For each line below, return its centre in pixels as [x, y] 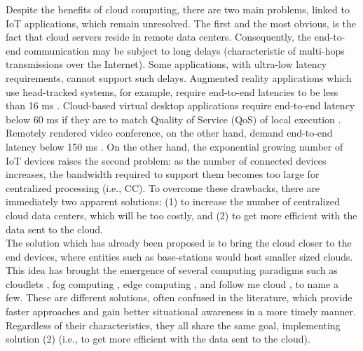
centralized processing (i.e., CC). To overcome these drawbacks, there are [163, 187]
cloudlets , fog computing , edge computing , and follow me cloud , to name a [172, 283]
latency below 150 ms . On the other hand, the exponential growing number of [174, 146]
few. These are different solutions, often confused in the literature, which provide [179, 297]
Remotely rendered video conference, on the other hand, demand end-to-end [169, 133]
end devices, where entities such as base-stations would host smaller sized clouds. [179, 256]
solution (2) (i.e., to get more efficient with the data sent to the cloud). [158, 339]
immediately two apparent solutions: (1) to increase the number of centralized [173, 201]
